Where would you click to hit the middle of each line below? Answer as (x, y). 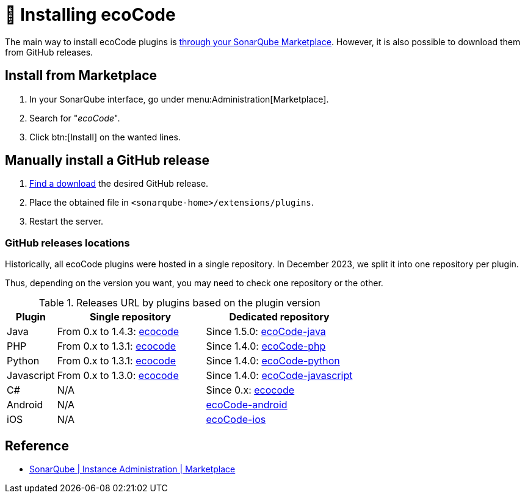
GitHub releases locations (67, 243)
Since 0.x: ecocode (250, 390)
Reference (37, 446)
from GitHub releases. (49, 52)
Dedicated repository (279, 317)
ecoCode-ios (236, 420)
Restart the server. (67, 222)
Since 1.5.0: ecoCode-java (266, 332)
